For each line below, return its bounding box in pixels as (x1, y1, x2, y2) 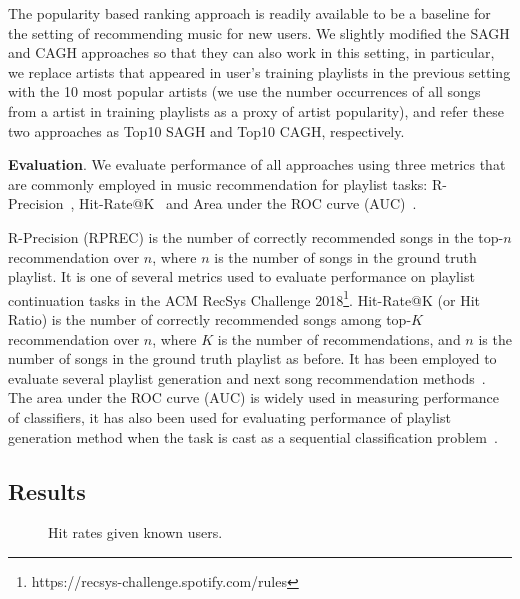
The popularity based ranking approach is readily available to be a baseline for (8, 3, 491, 23)
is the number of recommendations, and (217, 328, 461, 349)
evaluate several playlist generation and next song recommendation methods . (8, 367, 486, 388)
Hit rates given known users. (48, 522, 223, 543)
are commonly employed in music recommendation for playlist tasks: (8, 173, 428, 194)
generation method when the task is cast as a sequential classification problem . (8, 426, 498, 447)
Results (8, 475, 86, 506)
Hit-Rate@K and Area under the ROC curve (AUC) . (79, 193, 417, 214)
